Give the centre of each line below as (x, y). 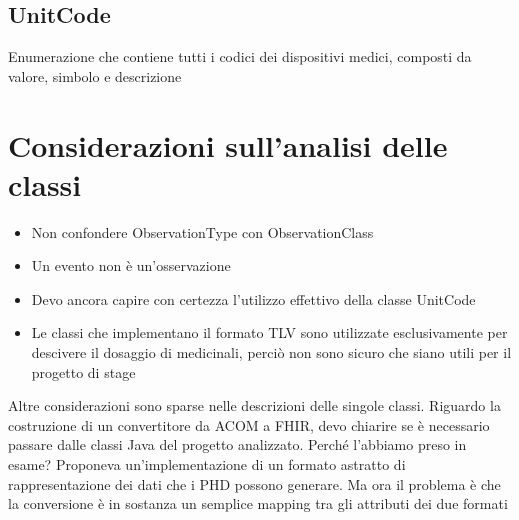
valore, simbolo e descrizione (95, 75)
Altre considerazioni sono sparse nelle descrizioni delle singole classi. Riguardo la (254, 405)
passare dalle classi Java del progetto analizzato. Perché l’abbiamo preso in (237, 444)
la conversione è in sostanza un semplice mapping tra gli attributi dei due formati (258, 503)
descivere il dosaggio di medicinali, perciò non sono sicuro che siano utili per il (271, 352)
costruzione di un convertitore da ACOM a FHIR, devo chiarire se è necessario (249, 424)
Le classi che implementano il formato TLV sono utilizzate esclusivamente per (269, 332)
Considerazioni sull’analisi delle (228, 144)
